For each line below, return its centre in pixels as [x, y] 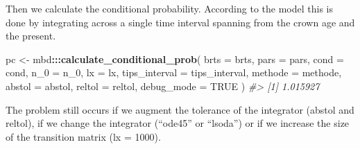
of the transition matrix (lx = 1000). [83, 136]
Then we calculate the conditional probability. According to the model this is [169, 8]
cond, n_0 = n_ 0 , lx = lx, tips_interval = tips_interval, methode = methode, [174, 72]
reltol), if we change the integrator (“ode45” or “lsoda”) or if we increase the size [178, 123]
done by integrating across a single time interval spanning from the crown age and [180, 22]
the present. [31, 36]
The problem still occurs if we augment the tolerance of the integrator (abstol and [180, 109]
